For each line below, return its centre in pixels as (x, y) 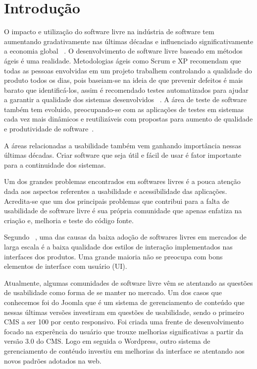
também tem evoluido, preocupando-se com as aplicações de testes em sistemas (124, 109)
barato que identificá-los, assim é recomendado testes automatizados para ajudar (126, 90)
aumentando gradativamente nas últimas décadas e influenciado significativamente (129, 41)
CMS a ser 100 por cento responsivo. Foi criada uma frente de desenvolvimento (124, 322)
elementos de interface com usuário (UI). (66, 266)
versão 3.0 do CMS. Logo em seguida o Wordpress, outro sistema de (107, 341)
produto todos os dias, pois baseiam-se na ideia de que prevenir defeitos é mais (124, 80)
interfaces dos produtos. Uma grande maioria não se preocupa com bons (113, 256)
